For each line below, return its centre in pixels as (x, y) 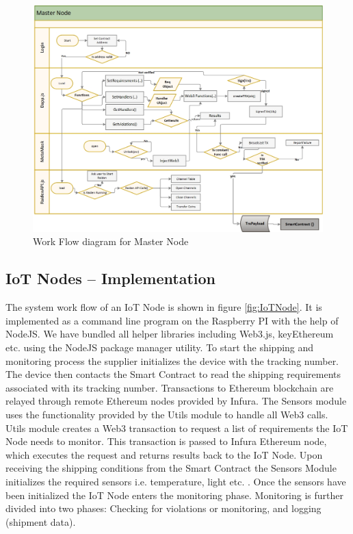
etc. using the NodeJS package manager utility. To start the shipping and (160, 347)
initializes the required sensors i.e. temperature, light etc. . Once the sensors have (176, 481)
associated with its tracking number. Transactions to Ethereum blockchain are (170, 387)
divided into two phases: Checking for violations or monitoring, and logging (164, 508)
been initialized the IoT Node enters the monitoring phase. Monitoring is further (174, 495)
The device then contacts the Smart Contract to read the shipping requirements (173, 374)
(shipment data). (41, 521)
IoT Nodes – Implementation (110, 278)
